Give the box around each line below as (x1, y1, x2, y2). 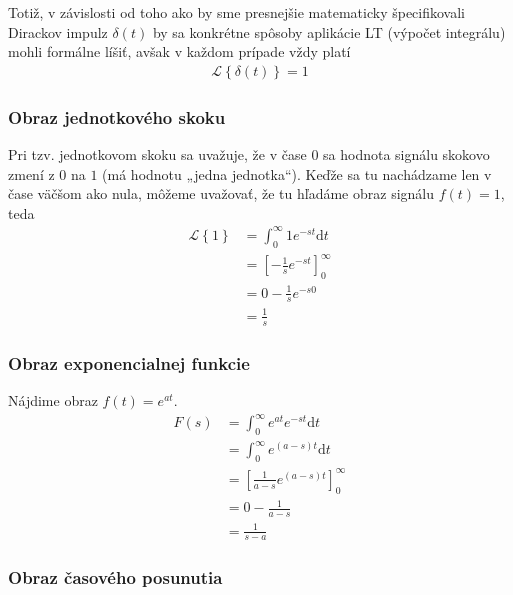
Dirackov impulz (8, 21, 108, 42)
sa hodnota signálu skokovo (323, 144, 490, 165)
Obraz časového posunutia (8, 565, 223, 590)
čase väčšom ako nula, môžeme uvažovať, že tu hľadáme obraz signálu (8, 183, 435, 204)
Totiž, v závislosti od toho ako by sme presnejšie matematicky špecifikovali (8, 2, 466, 22)
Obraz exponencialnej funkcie (8, 350, 250, 375)
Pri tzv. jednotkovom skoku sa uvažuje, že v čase (8, 144, 307, 165)
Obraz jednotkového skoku (8, 104, 226, 129)
